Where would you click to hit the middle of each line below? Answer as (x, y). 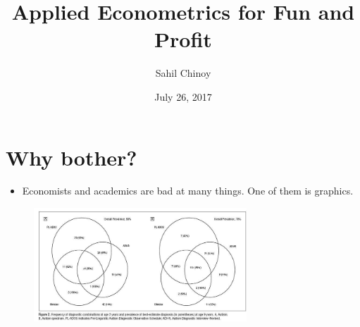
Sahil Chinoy (183, 73)
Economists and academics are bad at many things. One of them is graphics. (188, 191)
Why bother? (72, 157)
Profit (183, 39)
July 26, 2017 (183, 96)
